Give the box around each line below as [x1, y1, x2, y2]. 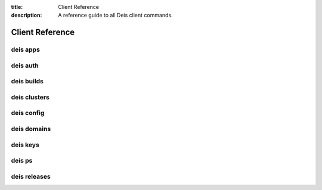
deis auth [11, 61, 39, 70]
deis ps [11, 157, 33, 165]
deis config [11, 109, 45, 117]
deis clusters [11, 93, 50, 101]
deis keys [11, 141, 40, 149]
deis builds [11, 77, 44, 86]
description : [11, 12, 42, 19]
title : [11, 4, 23, 10]
